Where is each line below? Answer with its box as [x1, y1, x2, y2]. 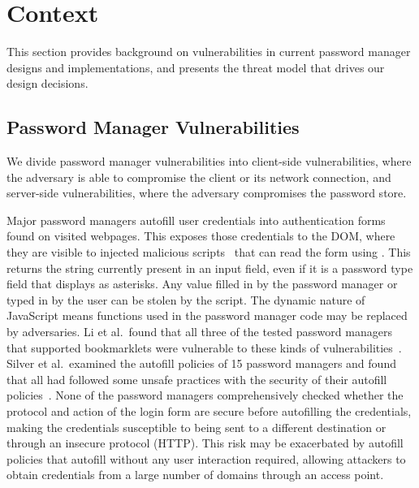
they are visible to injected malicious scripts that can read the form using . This [6, 244, 411, 261]
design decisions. [6, 75, 89, 92]
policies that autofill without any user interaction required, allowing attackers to [6, 450, 406, 467]
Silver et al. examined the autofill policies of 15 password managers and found [6, 355, 396, 372]
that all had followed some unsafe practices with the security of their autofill [6, 370, 387, 387]
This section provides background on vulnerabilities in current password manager [6, 43, 411, 60]
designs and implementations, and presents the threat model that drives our [6, 58, 385, 76]
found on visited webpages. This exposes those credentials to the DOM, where [6, 227, 395, 244]
